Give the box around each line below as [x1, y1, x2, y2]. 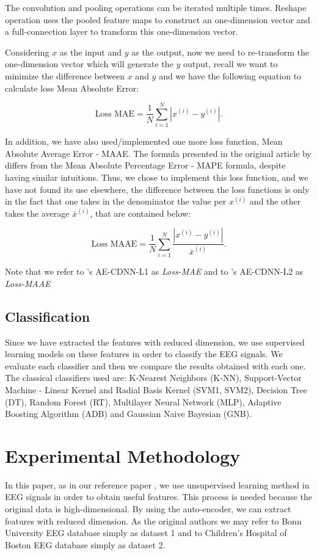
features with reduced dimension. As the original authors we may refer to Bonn [5, 514, 302, 527]
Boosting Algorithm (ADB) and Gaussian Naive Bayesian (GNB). [5, 407, 252, 420]
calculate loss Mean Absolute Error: [5, 81, 139, 94]
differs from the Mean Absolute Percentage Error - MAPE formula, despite [5, 159, 286, 172]
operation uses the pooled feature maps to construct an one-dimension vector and [5, 13, 310, 26]
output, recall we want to [183, 57, 278, 70]
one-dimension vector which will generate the [5, 57, 173, 70]
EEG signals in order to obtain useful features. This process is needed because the [5, 490, 312, 503]
